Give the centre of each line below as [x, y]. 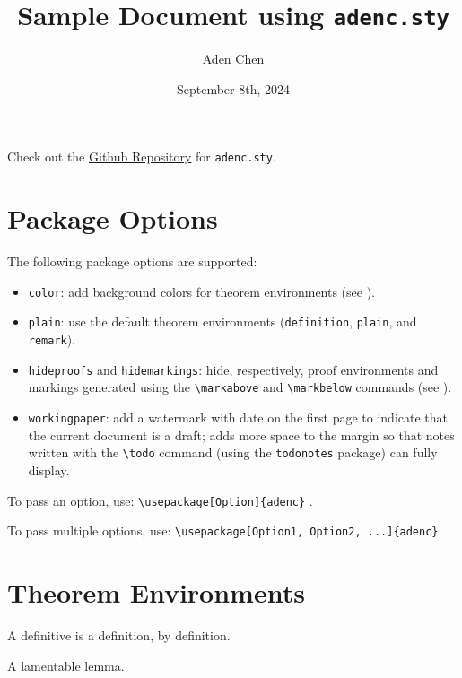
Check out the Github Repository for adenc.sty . [142, 156]
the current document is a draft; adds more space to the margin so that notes [241, 435]
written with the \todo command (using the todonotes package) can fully [233, 452]
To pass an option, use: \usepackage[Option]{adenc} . [160, 500]
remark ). [52, 339]
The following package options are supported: [132, 261]
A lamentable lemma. [66, 665]
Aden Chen [233, 59]
